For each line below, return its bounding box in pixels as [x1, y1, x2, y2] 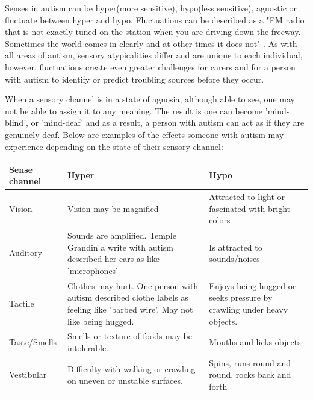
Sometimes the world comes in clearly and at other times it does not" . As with [5, 37, 297, 49]
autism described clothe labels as [67, 291, 188, 304]
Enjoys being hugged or [209, 279, 296, 292]
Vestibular [9, 368, 47, 381]
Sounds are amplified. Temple [67, 229, 176, 242]
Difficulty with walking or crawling [67, 362, 196, 375]
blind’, [5, 116, 28, 129]
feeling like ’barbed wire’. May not [67, 302, 193, 315]
